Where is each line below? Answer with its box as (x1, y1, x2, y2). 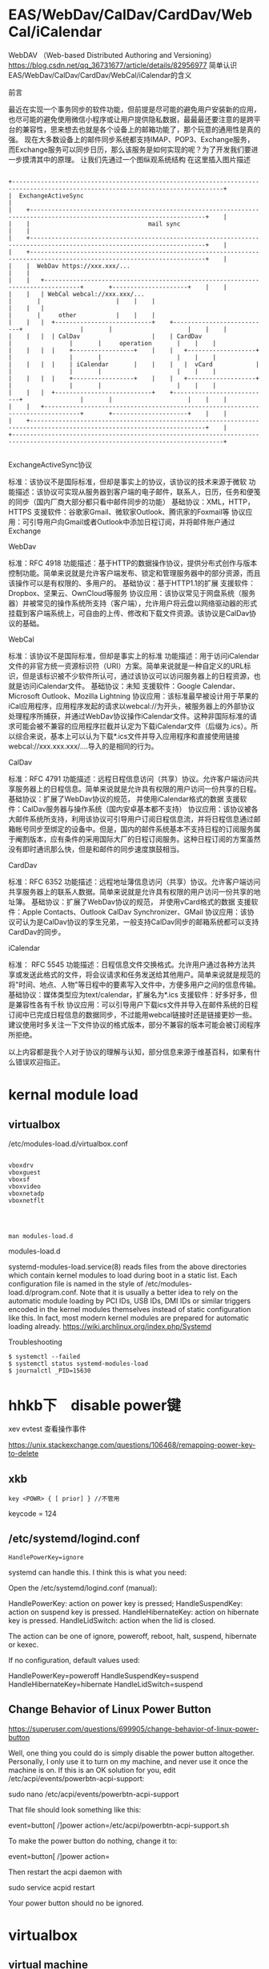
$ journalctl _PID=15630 (8, 1367, 91, 1375)
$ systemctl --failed (8, 1353, 81, 1361)
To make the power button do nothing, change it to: (8, 1836, 178, 1845)
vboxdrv (8, 1161, 34, 1169)
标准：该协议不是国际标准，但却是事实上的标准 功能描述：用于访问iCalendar (8, 650, 259, 660)
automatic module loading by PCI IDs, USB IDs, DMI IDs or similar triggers (8, 1296, 251, 1306)
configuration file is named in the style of (8, 1279, 144, 1289)
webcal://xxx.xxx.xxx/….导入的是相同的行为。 (8, 741, 159, 751)
